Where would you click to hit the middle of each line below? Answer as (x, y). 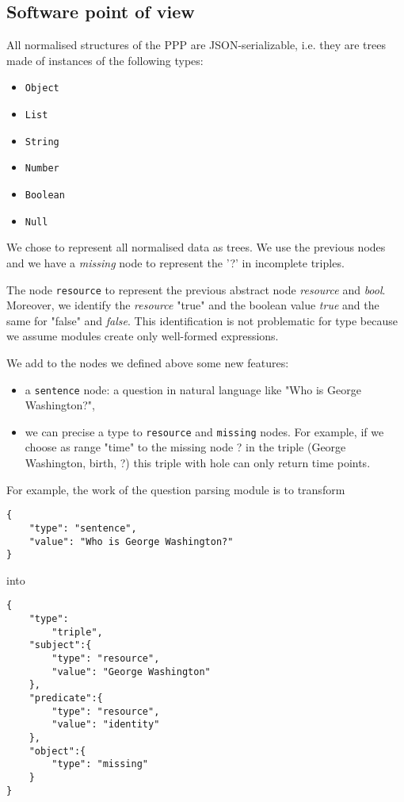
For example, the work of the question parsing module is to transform (176, 489)
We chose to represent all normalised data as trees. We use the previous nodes (196, 247)
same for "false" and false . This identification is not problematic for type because (202, 320)
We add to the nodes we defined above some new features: (148, 362)
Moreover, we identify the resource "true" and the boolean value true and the (193, 305)
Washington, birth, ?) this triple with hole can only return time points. (198, 463)
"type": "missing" (100, 764)
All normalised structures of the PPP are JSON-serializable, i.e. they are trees (196, 45)
